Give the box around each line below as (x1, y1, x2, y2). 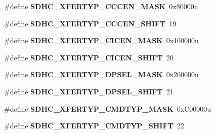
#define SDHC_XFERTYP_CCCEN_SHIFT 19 (4, 18, 177, 28)
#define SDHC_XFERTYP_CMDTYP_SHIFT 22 (4, 120, 184, 131)
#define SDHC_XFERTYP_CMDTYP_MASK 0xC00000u (4, 103, 211, 114)
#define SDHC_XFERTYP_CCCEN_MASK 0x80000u (4, 1, 198, 11)
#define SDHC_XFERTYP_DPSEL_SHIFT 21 (4, 86, 174, 96)
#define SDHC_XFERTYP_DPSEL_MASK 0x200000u (4, 69, 199, 80)
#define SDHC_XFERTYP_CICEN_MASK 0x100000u (4, 35, 199, 46)
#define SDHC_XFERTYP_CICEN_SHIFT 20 (4, 52, 174, 62)
